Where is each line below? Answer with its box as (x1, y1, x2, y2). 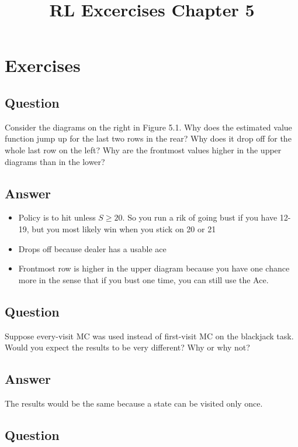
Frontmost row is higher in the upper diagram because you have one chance (18, 262, 290, 274)
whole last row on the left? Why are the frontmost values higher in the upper (5, 143, 282, 156)
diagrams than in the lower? (5, 155, 105, 167)
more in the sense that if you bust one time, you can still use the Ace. (18, 273, 269, 286)
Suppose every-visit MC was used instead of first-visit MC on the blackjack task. (5, 329, 294, 342)
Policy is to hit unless (18, 211, 96, 223)
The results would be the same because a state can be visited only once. (5, 397, 263, 409)
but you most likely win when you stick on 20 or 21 (32, 222, 216, 235)
